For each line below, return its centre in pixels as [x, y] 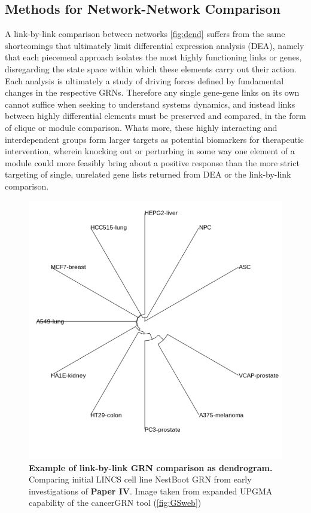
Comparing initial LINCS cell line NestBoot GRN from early [140, 479]
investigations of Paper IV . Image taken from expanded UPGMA [151, 491]
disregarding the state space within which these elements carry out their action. [151, 68]
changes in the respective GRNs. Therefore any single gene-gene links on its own [152, 92]
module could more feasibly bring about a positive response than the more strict [152, 162]
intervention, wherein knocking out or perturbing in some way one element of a [150, 151]
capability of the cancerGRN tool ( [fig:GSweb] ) [115, 503]
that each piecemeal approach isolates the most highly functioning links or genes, [153, 57]
